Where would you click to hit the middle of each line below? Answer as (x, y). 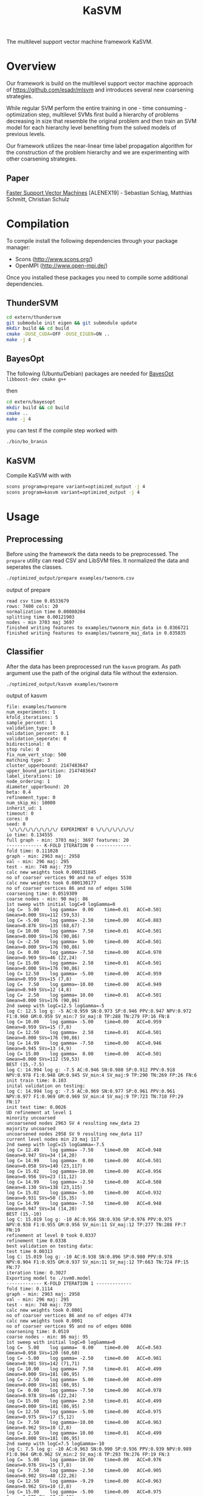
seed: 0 (16, 825)
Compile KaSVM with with (39, 475)
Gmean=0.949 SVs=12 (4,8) (39, 990)
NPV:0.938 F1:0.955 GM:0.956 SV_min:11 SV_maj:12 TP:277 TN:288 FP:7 (96, 1225)
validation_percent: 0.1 (38, 734)
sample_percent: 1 (29, 723)
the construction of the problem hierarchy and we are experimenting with (98, 153)
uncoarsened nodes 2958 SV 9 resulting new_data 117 (74, 1134)
